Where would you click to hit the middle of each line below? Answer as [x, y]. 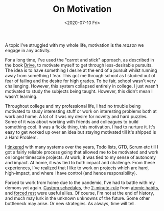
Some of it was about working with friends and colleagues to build [72, 121]
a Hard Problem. [22, 137]
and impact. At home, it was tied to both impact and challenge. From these [80, 162]
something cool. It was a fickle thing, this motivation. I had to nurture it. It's [80, 127]
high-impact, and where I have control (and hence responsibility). [71, 173]
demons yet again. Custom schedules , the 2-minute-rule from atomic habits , [82, 187]
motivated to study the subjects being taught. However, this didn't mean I [79, 91]
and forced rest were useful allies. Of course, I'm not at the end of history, [80, 193]
